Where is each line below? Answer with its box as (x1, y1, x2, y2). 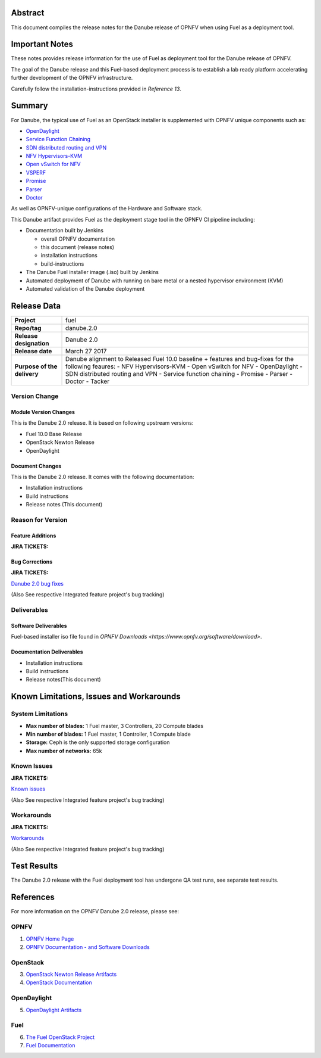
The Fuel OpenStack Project (26, 1034, 95, 1041)
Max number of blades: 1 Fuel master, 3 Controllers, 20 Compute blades (26, 722, 204, 729)
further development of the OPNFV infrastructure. (11, 74, 133, 82)
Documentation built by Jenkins (26, 227, 104, 234)
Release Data (11, 301, 61, 311)
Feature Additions (11, 532, 56, 539)
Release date (14, 347, 52, 355)
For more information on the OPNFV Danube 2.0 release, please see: (11, 908, 180, 915)
